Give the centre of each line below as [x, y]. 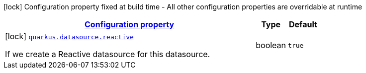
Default [303, 24]
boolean [271, 45]
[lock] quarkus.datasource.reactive [69, 36]
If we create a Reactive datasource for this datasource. [108, 54]
